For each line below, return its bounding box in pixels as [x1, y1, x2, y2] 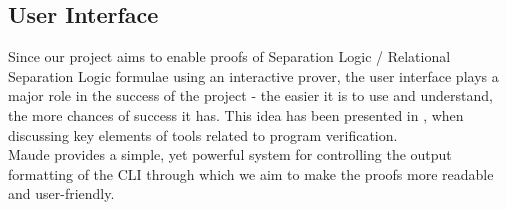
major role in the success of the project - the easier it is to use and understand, [8, 85, 493, 106]
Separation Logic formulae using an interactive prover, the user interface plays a [8, 65, 499, 86]
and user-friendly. [8, 183, 115, 204]
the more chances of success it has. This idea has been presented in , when [8, 104, 464, 125]
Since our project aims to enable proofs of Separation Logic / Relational [8, 46, 451, 67]
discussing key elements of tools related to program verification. [8, 124, 398, 145]
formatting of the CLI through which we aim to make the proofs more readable [8, 163, 494, 184]
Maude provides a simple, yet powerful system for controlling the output [8, 144, 452, 165]
